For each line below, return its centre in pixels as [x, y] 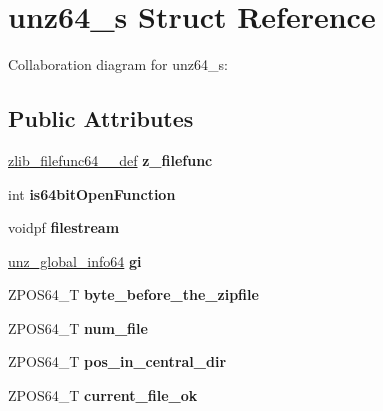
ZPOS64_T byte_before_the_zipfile [133, 294]
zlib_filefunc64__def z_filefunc [110, 159]
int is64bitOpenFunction [92, 193]
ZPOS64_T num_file [78, 327]
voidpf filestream [64, 227]
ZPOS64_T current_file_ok [103, 395]
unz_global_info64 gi [75, 260]
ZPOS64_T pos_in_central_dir [117, 361]
